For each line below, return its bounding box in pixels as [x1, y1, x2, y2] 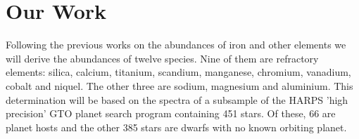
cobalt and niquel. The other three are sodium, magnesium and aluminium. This [6, 78, 353, 93]
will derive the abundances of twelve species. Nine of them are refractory [6, 51, 319, 65]
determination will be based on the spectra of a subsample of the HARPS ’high [6, 92, 348, 107]
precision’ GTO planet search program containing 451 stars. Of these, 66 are [6, 106, 336, 121]
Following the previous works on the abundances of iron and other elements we [6, 37, 346, 52]
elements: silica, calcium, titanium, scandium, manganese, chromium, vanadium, [6, 65, 351, 79]
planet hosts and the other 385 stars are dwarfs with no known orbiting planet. [6, 119, 347, 134]
